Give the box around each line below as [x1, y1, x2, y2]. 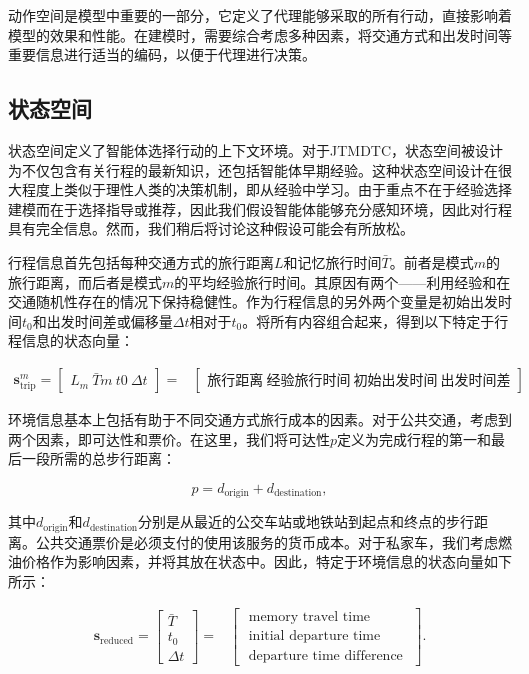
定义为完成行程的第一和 [337, 428, 492, 449]
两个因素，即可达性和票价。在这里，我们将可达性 [8, 428, 330, 449]
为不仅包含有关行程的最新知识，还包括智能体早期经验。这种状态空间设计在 [8, 159, 498, 180]
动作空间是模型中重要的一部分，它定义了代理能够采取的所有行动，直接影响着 [8, 5, 512, 25]
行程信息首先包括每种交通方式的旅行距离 [8, 251, 274, 272]
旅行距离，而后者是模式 [8, 271, 162, 292]
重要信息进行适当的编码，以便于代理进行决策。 [8, 44, 316, 65]
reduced [100, 635, 134, 646]
